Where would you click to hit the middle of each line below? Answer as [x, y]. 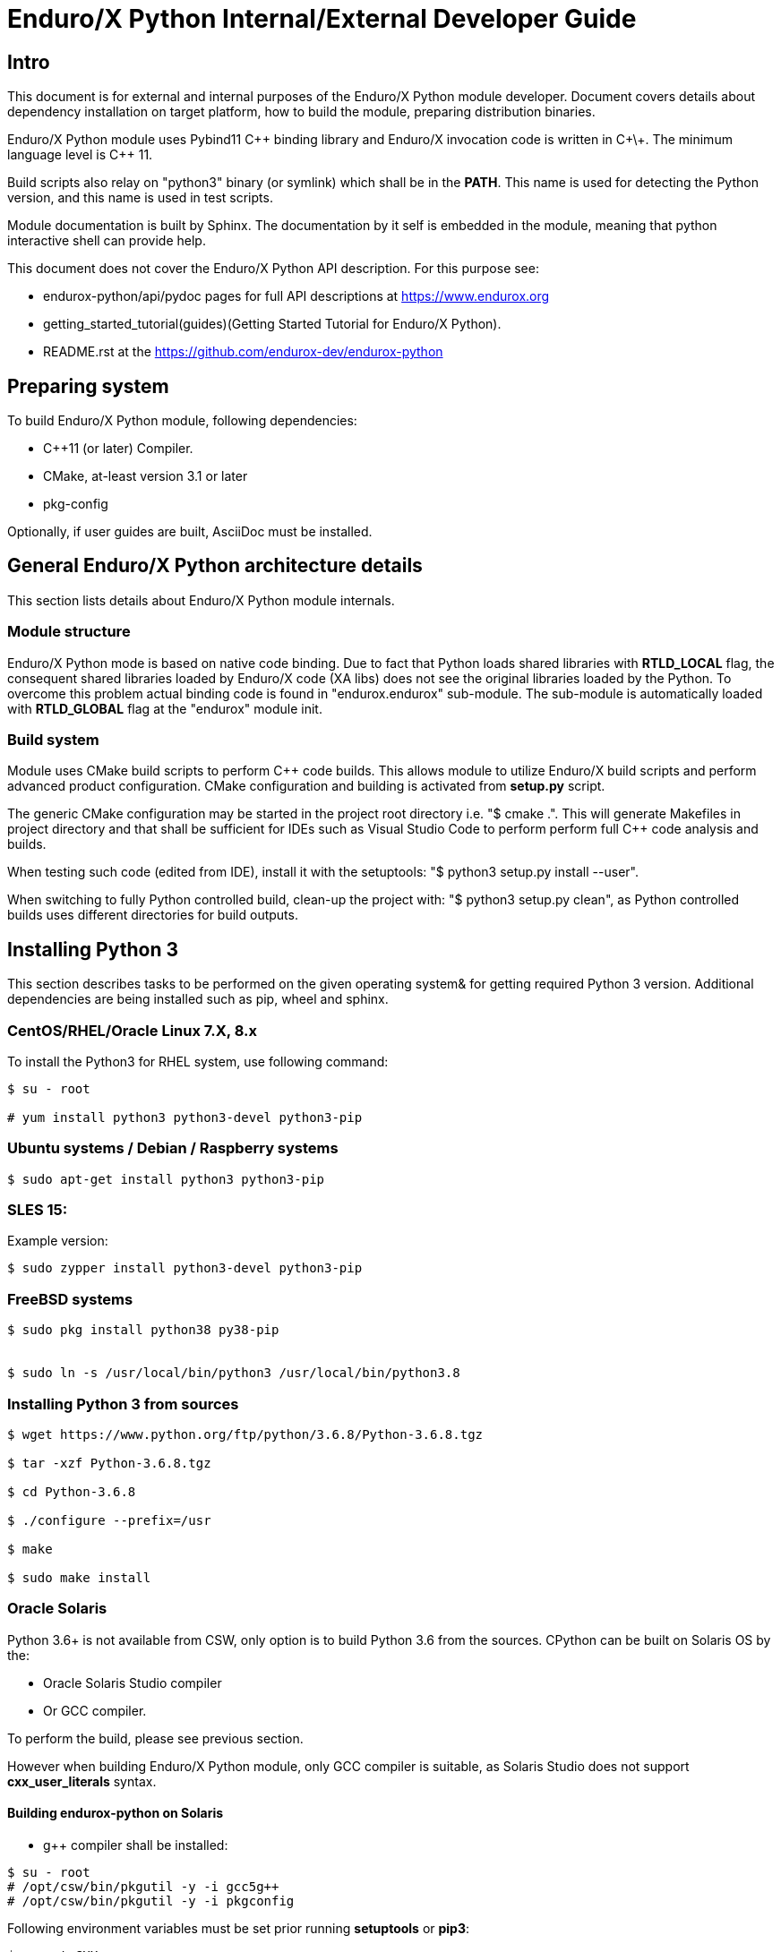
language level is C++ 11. [80, 155]
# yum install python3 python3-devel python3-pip [185, 1117]
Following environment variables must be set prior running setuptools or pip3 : [239, 1928]
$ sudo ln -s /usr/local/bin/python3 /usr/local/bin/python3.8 [234, 1373]
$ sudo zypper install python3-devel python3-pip [185, 1268]
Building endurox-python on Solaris [116, 1813]
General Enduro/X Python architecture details [215, 566]
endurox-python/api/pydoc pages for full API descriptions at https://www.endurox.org [296, 296]
